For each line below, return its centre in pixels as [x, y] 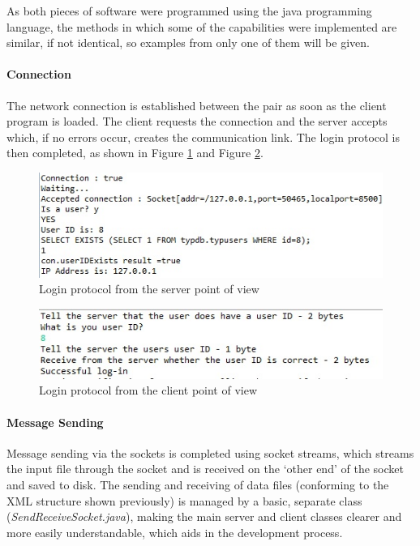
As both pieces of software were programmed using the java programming [189, 11]
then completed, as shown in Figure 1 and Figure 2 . [135, 153]
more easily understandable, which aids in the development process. [175, 532]
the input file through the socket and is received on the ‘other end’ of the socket [205, 469]
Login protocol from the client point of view [148, 390]
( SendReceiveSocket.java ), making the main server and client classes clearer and [204, 516]
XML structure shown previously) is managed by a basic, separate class [184, 500]
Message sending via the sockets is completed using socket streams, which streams [210, 452]
